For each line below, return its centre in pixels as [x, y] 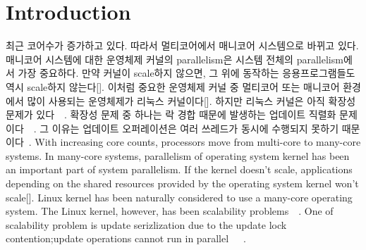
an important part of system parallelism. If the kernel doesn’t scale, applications [179, 169]
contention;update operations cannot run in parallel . [126, 238]
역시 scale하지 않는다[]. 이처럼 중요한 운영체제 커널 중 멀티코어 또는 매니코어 [173, 86]
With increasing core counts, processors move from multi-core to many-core [198, 142]
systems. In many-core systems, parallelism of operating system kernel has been [178, 155]
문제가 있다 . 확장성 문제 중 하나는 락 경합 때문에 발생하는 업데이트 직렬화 [171, 114]
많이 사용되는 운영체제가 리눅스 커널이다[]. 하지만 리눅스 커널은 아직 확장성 [191, 100]
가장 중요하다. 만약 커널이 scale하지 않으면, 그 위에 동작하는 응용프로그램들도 [187, 73]
